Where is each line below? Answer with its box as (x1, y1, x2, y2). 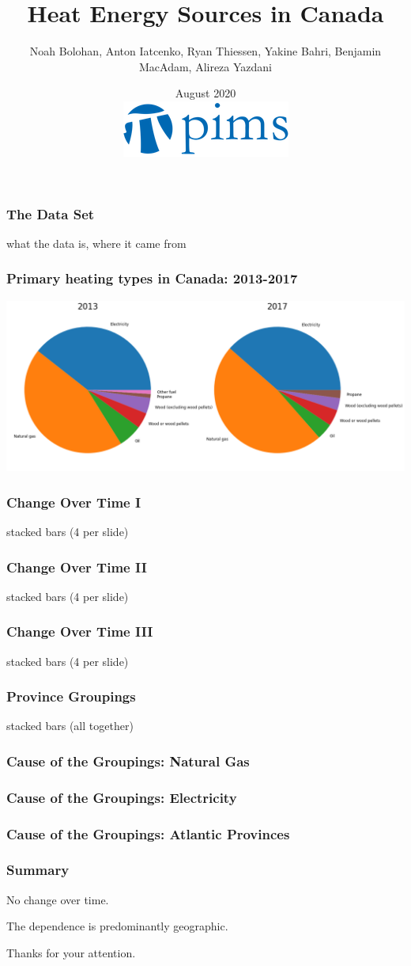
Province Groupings (6, 686, 136, 706)
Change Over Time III (6, 622, 153, 641)
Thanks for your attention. (6, 944, 136, 960)
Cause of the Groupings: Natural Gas (6, 751, 250, 770)
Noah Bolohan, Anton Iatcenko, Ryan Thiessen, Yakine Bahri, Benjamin (29, 43, 382, 59)
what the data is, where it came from (6, 234, 187, 251)
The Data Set (6, 203, 95, 223)
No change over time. (6, 891, 109, 907)
